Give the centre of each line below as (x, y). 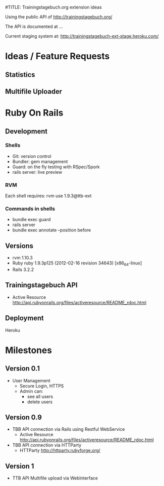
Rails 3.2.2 (23, 270)
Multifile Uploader (34, 91)
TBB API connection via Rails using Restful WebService (69, 429)
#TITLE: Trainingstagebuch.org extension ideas (54, 7)
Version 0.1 (23, 369)
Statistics (20, 74)
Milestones (28, 350)
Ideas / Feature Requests (57, 56)
